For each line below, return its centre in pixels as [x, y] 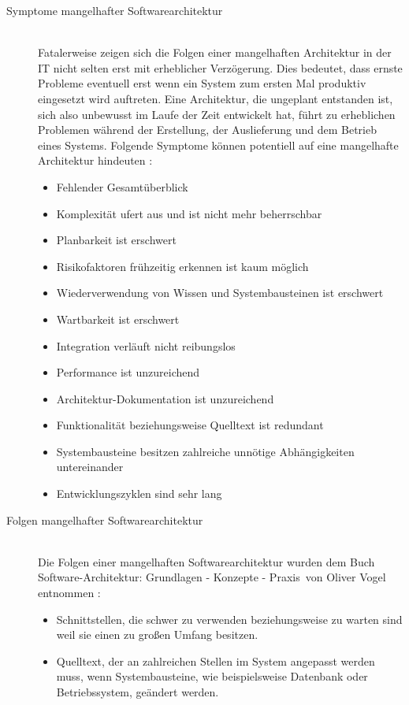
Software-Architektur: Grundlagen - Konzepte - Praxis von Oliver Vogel [212, 577]
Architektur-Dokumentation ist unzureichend [165, 398]
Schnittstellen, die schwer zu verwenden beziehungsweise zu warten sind [229, 619]
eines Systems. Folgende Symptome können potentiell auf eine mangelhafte [218, 145]
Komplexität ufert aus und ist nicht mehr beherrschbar [189, 213]
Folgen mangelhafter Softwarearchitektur [105, 519]
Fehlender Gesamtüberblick [122, 186]
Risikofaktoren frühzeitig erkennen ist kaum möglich [182, 266]
